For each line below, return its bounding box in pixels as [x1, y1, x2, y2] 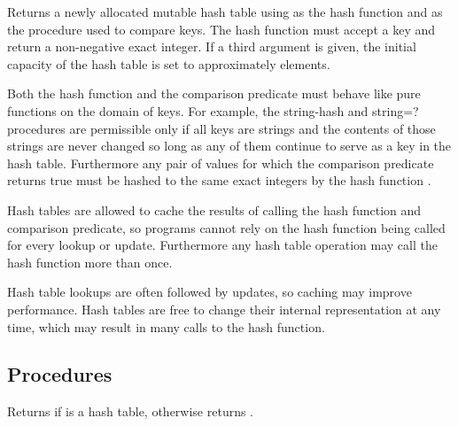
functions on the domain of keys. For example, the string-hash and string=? [7, 101, 419, 120]
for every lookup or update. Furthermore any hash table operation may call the [7, 236, 438, 254]
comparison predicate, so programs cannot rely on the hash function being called [7, 218, 446, 236]
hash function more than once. [7, 252, 173, 271]
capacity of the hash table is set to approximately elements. [7, 54, 330, 73]
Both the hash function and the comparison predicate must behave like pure [7, 84, 421, 103]
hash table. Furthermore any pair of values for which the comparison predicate [7, 153, 434, 172]
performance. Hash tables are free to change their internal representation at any [7, 299, 441, 318]
